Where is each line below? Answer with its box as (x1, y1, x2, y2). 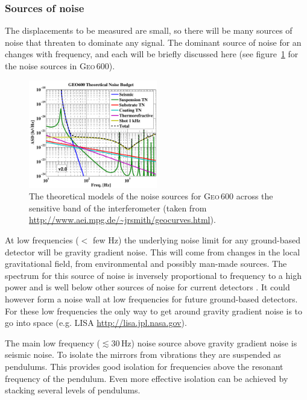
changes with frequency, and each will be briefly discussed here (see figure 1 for (5, 48, 299, 60)
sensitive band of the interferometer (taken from (29, 201, 207, 214)
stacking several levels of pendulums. (5, 384, 141, 396)
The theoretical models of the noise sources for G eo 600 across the (29, 190, 273, 202)
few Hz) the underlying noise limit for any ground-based (92, 234, 301, 246)
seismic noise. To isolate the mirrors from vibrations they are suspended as (5, 348, 281, 361)
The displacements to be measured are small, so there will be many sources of (5, 24, 293, 37)
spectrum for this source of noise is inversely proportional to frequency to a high (5, 269, 302, 281)
